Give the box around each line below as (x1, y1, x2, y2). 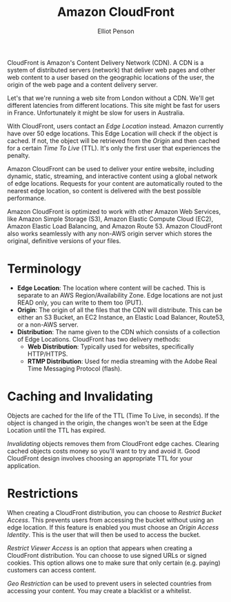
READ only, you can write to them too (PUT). (17, 298, 143, 307)
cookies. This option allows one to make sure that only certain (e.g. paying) (7, 559, 221, 567)
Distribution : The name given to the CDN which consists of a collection (17, 327, 221, 336)
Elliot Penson (97, 27, 134, 35)
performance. (7, 194, 46, 202)
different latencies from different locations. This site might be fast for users (7, 101, 221, 109)
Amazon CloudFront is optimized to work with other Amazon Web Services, (7, 207, 221, 215)
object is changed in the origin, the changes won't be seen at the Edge (7, 418, 208, 427)
